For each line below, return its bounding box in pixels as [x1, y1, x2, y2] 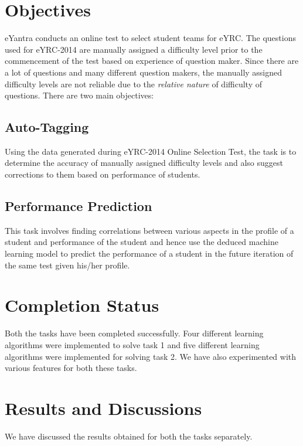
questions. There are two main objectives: [5, 89, 154, 101]
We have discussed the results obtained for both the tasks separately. [5, 430, 253, 442]
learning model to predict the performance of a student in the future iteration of [5, 247, 294, 260]
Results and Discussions [5, 396, 202, 420]
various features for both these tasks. [5, 362, 137, 374]
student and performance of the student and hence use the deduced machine [5, 236, 278, 248]
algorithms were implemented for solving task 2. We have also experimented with [5, 350, 297, 362]
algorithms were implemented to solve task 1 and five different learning [5, 338, 260, 350]
